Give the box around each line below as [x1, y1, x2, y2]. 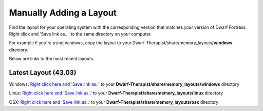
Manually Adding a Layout [9, 7, 117, 18]
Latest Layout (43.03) [9, 68, 76, 76]
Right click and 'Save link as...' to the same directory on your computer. [9, 31, 152, 37]
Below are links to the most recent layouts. [9, 56, 94, 62]
